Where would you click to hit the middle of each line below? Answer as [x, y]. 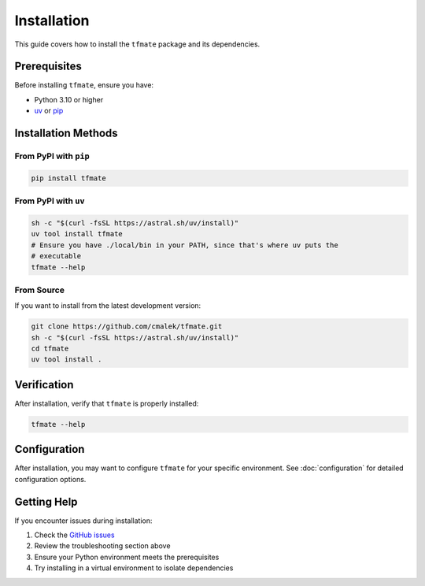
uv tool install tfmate [77, 234]
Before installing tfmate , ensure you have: [84, 85]
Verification [44, 385]
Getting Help [46, 501]
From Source [39, 290]
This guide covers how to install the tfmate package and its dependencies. [137, 44]
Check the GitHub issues [74, 535]
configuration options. [50, 479]
